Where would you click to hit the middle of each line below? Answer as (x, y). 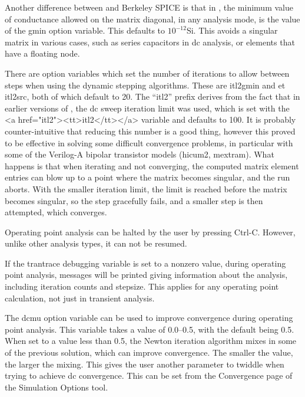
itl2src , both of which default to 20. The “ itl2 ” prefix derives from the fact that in (152, 96)
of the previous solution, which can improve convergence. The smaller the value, (149, 352)
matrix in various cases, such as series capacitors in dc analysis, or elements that (150, 42)
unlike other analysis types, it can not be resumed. (96, 243)
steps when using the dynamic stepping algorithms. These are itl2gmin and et (145, 85)
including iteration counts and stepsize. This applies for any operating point (142, 286)
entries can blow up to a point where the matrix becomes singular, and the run (147, 177)
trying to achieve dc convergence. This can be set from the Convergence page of (149, 375)
